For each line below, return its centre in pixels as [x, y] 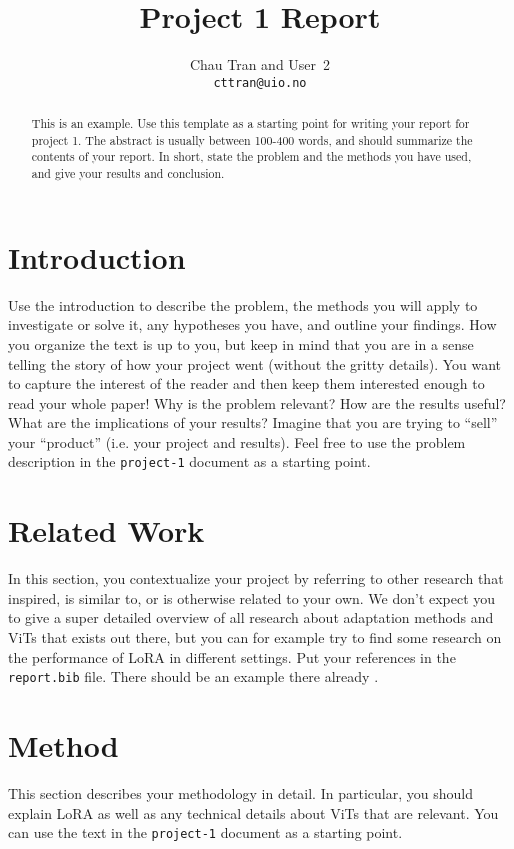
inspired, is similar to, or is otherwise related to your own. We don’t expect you [252, 597]
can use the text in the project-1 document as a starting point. [205, 832]
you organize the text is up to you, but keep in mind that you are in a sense [241, 343]
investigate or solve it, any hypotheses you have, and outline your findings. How [252, 324]
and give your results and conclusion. [128, 173]
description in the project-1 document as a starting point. [189, 461]
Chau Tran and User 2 [260, 64]
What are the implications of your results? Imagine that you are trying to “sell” [253, 422]
